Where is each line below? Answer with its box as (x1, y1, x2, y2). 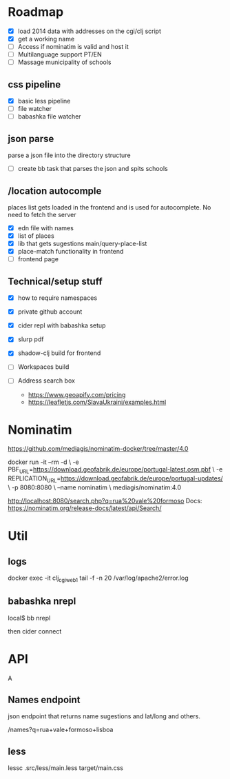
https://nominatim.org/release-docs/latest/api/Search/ (8, 504, 162, 512)
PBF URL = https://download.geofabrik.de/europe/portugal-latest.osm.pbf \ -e (8, 465, 223, 476)
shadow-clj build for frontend (17, 349, 101, 357)
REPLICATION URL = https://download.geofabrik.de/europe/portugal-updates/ (8, 474, 223, 485)
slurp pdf (17, 335, 44, 343)
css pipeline (8, 79, 61, 90)
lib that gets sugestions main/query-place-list (17, 239, 147, 248)
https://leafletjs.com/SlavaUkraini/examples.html (28, 398, 167, 406)
